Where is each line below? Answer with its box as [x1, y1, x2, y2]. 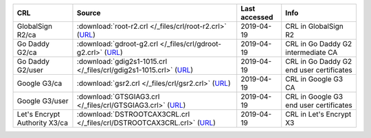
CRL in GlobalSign [285, 21, 344, 31]
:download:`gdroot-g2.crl [76, 39, 158, 48]
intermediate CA [285, 48, 338, 57]
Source [76, 8, 101, 17]
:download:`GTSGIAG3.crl [76, 92, 160, 101]
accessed [240, 12, 273, 22]
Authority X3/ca [16, 118, 69, 127]
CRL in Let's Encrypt [285, 110, 352, 119]
